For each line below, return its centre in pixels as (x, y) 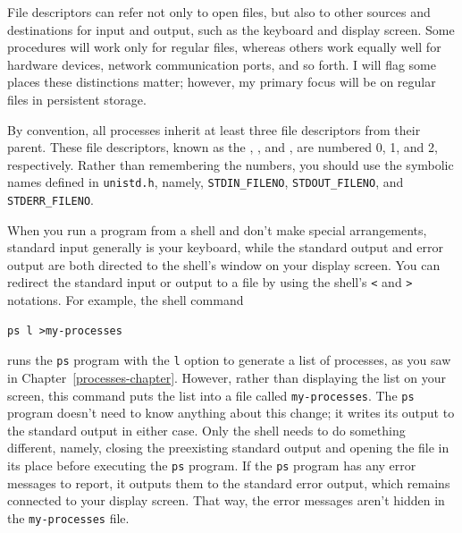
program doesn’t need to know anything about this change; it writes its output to (231, 413)
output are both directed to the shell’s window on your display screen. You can (224, 264)
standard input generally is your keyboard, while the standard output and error (225, 247)
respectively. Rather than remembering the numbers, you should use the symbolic (231, 164)
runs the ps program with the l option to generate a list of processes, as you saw (229, 360)
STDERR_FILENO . (50, 199)
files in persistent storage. (77, 99)
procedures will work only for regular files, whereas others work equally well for (224, 47)
